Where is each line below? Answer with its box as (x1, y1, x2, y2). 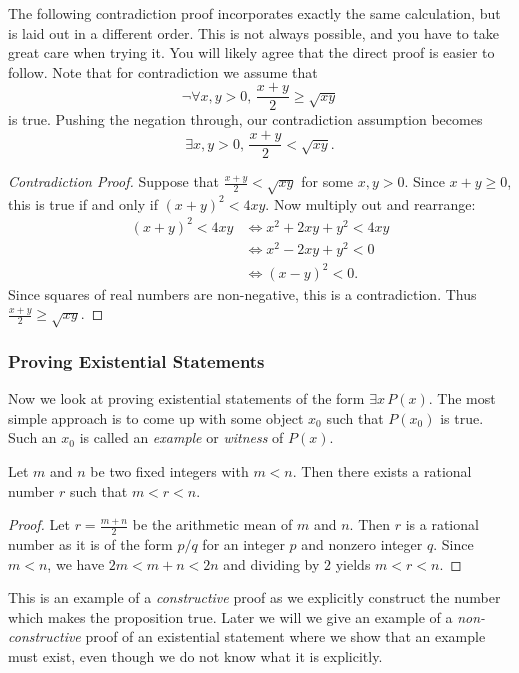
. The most (428, 388, 496, 409)
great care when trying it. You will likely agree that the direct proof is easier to (8, 42, 495, 63)
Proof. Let (8, 514, 70, 535)
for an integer (202, 534, 285, 554)
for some (301, 171, 354, 192)
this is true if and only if (8, 193, 158, 214)
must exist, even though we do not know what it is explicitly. (8, 645, 383, 666)
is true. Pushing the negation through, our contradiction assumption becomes (8, 109, 483, 130)
